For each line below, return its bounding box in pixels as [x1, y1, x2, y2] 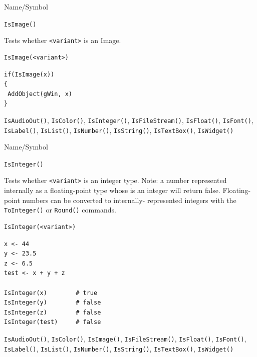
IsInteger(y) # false [4, 299, 101, 306]
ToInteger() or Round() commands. [4, 204, 116, 215]
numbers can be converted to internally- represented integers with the [22, 194, 236, 205]
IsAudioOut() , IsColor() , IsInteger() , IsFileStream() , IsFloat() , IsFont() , [4, 114, 253, 125]
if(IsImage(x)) [4, 70, 55, 78]
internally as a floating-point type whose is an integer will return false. [4, 185, 220, 195]
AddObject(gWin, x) [8, 90, 73, 97]
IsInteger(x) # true [4, 289, 98, 296]
